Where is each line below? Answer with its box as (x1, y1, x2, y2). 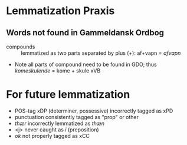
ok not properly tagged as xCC (14, 132, 90, 139)
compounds (6, 43, 35, 50)
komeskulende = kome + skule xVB (14, 67, 101, 74)
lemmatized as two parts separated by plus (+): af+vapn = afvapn (21, 50, 181, 57)
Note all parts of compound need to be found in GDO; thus (14, 61, 158, 68)
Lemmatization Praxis (6, 4, 115, 18)
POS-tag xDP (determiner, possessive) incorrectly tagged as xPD (14, 107, 173, 114)
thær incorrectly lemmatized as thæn (14, 120, 105, 127)
